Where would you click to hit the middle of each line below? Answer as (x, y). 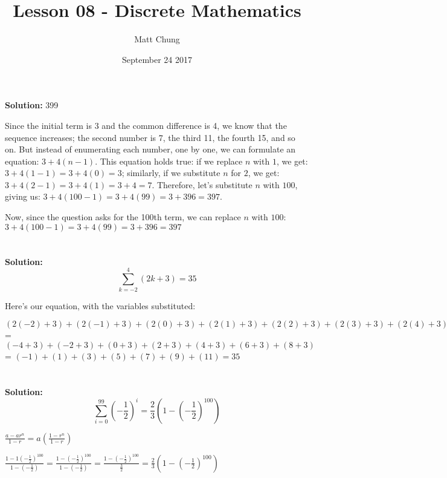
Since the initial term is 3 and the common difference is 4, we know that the (146, 125)
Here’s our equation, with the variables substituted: (100, 305)
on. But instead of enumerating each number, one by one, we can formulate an (150, 149)
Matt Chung (157, 39)
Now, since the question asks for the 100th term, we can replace (123, 217)
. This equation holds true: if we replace (169, 161)
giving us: (23, 196)
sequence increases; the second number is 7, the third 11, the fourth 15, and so (150, 137)
